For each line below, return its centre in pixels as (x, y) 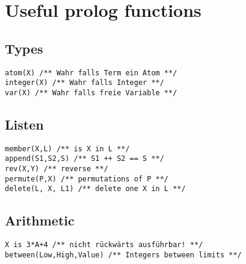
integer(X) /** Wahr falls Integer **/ (85, 83)
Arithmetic (40, 220)
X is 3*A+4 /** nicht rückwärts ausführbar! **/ (104, 245)
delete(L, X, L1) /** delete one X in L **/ (95, 189)
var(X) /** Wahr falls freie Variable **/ (91, 93)
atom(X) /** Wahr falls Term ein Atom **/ (91, 73)
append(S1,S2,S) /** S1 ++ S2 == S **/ (85, 159)
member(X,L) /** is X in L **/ (67, 149)
